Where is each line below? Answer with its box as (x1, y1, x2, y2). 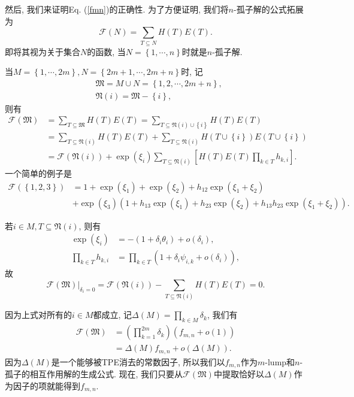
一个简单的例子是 (5, 167, 72, 180)
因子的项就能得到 (13, 379, 80, 392)
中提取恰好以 (213, 368, 264, 380)
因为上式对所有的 (5, 308, 72, 321)
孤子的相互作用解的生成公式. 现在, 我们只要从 (5, 368, 183, 380)
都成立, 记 (93, 308, 132, 321)
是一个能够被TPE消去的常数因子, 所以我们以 (51, 355, 225, 368)
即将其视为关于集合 (5, 45, 80, 57)
